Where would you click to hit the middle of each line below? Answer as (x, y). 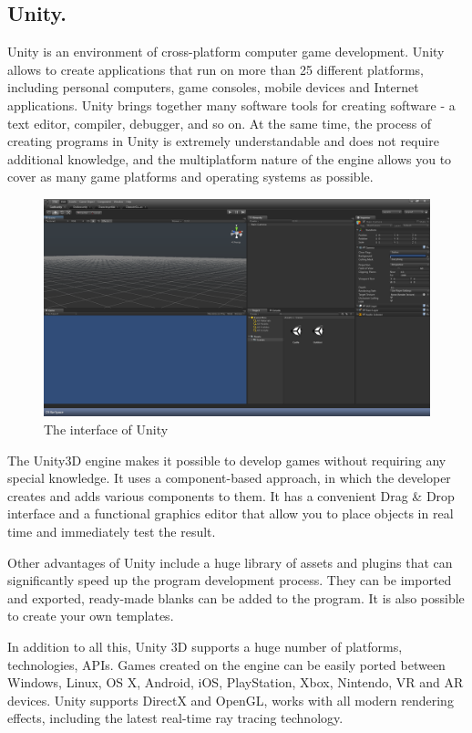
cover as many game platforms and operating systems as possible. (190, 177)
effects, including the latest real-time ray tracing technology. (175, 718)
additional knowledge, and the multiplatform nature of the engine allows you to (230, 158)
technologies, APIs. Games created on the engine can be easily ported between (226, 664)
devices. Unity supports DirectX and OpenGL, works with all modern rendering (231, 700)
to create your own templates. (91, 616)
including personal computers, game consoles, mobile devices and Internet (213, 87)
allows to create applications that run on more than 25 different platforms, (215, 69)
